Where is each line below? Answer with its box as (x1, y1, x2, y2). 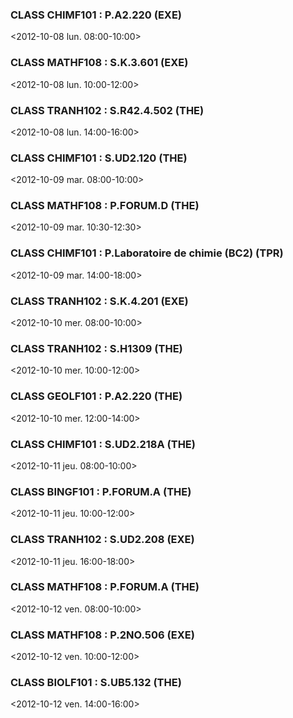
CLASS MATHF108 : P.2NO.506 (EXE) (10, 628, 195, 642)
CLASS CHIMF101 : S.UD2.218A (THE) (10, 437, 196, 451)
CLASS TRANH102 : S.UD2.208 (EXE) (10, 533, 195, 547)
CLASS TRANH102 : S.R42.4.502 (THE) (10, 103, 205, 117)
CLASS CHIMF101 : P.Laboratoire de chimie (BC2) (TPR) (10, 246, 284, 260)
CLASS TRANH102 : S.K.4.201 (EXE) (10, 294, 189, 308)
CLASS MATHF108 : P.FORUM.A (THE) (10, 580, 200, 594)
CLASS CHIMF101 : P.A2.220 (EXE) (10, 8, 183, 22)
